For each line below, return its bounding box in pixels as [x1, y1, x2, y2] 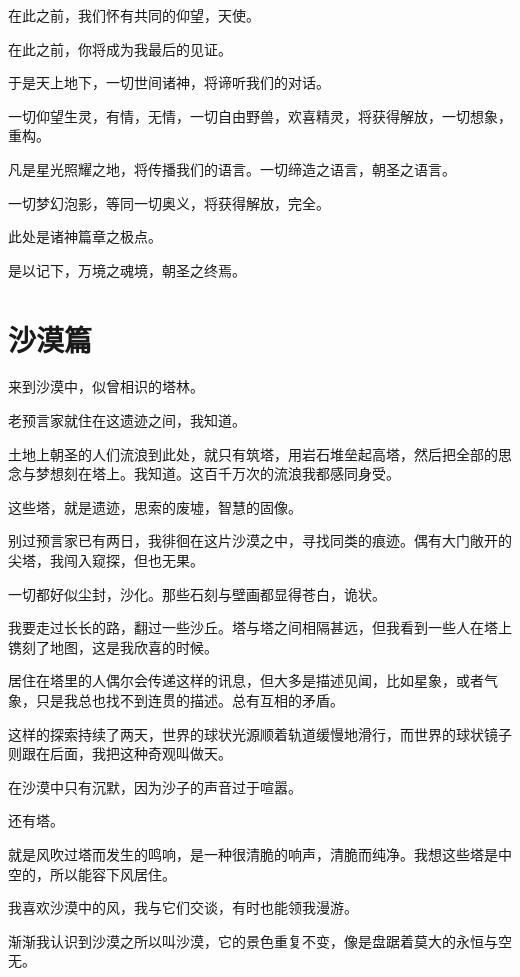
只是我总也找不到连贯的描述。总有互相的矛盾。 [35, 690, 344, 710]
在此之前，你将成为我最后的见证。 [8, 38, 232, 59]
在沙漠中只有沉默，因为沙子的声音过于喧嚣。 [8, 776, 302, 797]
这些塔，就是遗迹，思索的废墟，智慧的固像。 [8, 496, 302, 517]
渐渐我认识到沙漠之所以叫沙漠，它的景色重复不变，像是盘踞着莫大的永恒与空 [8, 930, 512, 951]
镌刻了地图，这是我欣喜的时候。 [8, 636, 218, 657]
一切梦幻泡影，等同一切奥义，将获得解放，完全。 [8, 192, 330, 213]
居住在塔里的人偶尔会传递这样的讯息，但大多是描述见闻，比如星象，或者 [8, 670, 484, 691]
